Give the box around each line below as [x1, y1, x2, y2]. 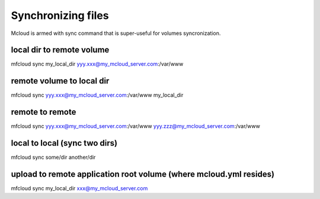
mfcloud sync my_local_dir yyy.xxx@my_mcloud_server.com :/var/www [11, 60, 184, 68]
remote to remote [11, 107, 76, 117]
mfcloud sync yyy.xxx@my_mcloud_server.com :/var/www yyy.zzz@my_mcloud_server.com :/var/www [11, 123, 260, 130]
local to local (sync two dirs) [11, 138, 118, 148]
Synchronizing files [11, 9, 109, 22]
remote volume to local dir [11, 76, 110, 86]
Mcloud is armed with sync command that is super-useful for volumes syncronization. [11, 30, 221, 37]
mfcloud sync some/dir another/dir [11, 154, 96, 161]
